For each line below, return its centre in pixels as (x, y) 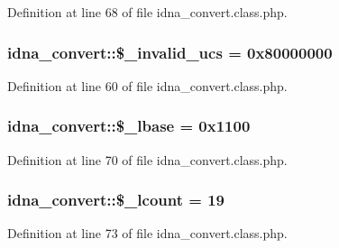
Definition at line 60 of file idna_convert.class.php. (147, 85)
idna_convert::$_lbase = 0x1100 (129, 126)
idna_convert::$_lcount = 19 (116, 200)
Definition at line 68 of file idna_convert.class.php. (147, 12)
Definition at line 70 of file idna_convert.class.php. (147, 159)
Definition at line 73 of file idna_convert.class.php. (147, 233)
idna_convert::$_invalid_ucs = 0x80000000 (170, 52)
